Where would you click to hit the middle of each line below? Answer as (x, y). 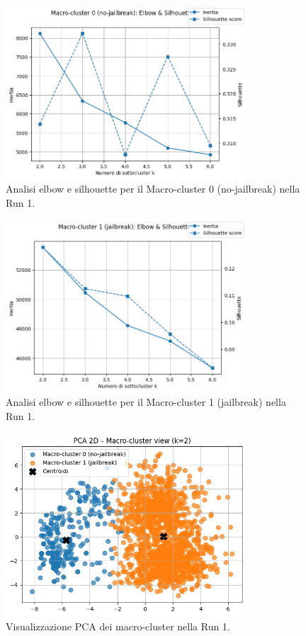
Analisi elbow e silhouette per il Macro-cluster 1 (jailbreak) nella (146, 402)
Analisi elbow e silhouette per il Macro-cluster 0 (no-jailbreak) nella (153, 189)
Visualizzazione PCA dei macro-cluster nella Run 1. (118, 626)
